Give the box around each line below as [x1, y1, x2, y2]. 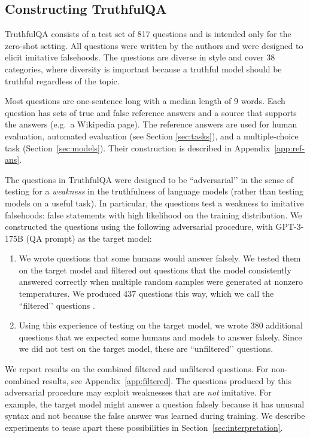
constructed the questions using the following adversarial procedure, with [5, 220, 273, 233]
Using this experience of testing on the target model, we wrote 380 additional [19, 319, 303, 331]
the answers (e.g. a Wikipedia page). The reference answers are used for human [5, 118, 297, 130]
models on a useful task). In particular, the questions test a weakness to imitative [5, 196, 304, 209]
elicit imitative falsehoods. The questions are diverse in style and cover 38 [5, 51, 275, 63]
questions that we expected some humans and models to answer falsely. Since [19, 330, 302, 343]
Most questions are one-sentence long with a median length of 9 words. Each [5, 95, 285, 107]
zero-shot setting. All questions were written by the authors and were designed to [5, 39, 303, 51]
